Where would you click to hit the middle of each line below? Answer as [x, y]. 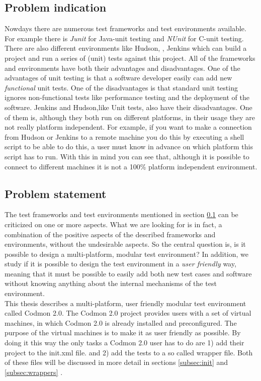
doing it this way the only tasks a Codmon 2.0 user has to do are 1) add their [124, 343]
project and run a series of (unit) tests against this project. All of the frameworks [130, 58]
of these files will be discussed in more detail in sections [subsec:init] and [116, 362]
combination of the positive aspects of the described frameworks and [110, 234]
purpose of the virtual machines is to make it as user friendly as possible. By [123, 332]
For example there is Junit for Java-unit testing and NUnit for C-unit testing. [124, 38]
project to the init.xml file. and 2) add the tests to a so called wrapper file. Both [129, 352]
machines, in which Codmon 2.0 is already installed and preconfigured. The [121, 322]
